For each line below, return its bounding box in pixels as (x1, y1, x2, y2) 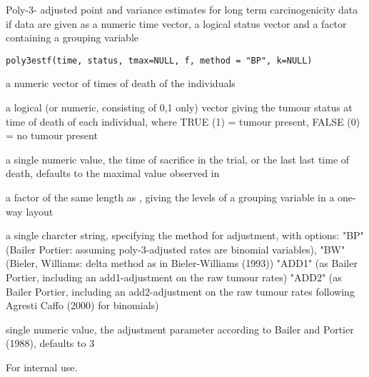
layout (26, 203, 54, 218)
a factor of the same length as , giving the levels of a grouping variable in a (6, 190, 335, 204)
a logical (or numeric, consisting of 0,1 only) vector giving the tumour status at (6, 100, 353, 115)
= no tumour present (6, 128, 98, 143)
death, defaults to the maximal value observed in (6, 166, 220, 181)
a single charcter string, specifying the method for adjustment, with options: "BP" (6, 228, 364, 243)
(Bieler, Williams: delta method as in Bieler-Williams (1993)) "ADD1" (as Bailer (6, 256, 358, 271)
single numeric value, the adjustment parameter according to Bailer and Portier (6, 321, 354, 336)
